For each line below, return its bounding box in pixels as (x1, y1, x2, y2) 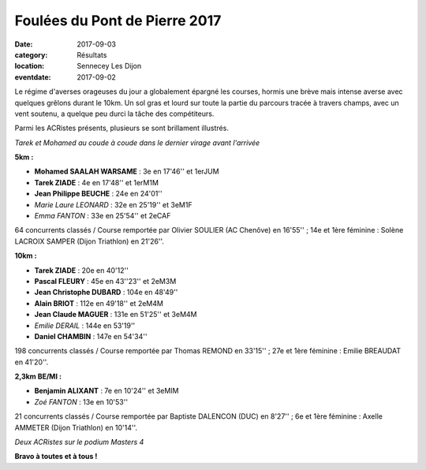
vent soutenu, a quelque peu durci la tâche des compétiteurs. (14, 109, 215, 118)
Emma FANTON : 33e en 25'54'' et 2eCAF (34, 211, 171, 221)
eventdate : (14, 72, 51, 82)
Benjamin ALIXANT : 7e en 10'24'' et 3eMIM (34, 386, 179, 396)
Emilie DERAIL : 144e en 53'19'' (34, 320, 136, 330)
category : (14, 50, 48, 59)
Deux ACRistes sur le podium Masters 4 (14, 438, 144, 447)
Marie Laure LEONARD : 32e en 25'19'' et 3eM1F (34, 200, 192, 209)
